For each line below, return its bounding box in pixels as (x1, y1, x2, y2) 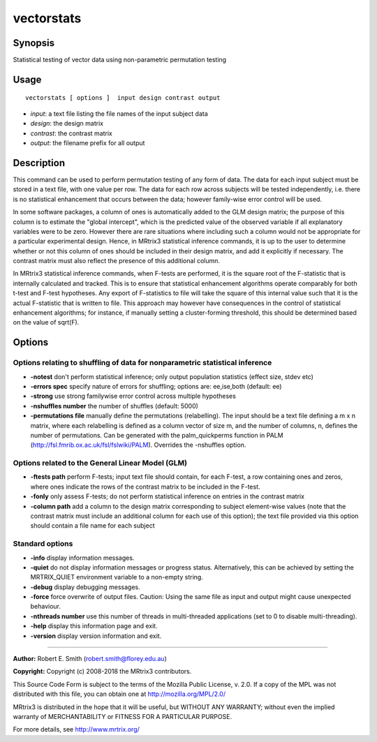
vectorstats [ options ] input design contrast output (25, 94, 221, 102)
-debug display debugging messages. (30, 583, 141, 591)
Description (13, 157, 66, 169)
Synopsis (13, 37, 55, 49)
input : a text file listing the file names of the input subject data (30, 109, 209, 118)
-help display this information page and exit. (30, 622, 158, 630)
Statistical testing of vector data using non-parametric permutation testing (13, 56, 227, 64)
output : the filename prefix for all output (30, 139, 145, 147)
